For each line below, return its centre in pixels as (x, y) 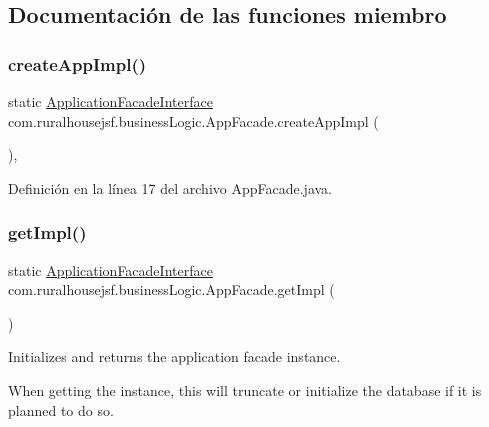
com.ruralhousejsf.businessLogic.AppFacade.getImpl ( (171, 289)
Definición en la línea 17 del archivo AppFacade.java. (170, 187)
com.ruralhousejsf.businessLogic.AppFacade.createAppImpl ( (193, 120)
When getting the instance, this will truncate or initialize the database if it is (245, 389)
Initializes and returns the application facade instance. (174, 356)
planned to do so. (61, 409)
